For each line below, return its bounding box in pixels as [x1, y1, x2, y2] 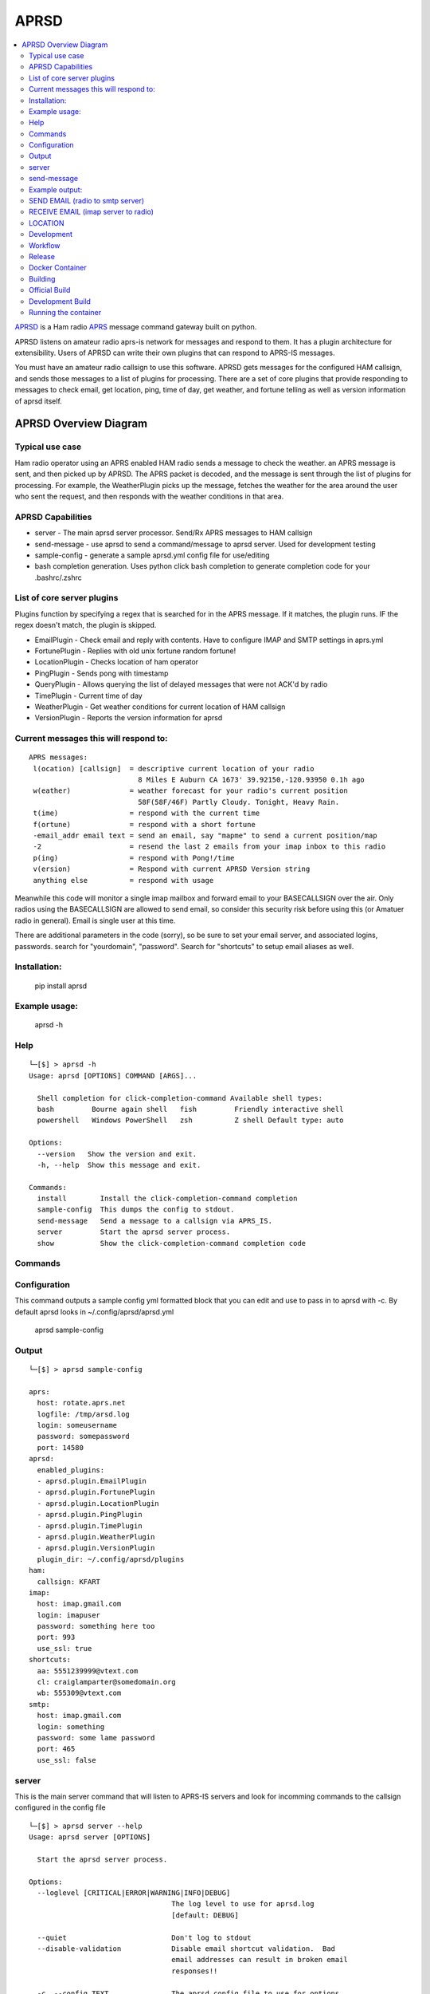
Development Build [29, 296, 92, 306]
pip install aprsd [34, 981, 88, 991]
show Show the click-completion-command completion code [37, 1239, 307, 1247]
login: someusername [37, 1421, 118, 1430]
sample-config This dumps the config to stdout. [37, 1205, 235, 1214]
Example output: [29, 184, 83, 195]
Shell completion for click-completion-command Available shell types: [37, 1094, 323, 1102]
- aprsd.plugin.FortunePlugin [37, 1488, 155, 1497]
